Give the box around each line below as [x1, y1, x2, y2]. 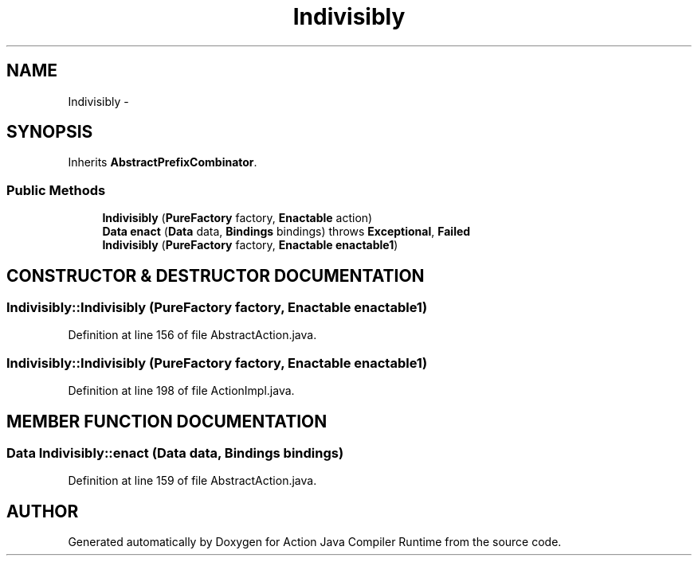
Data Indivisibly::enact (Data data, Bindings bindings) [6, 445, 344, 461]
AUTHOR [6, 501, 79, 521]
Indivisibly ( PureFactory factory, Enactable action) [102, 211, 373, 225]
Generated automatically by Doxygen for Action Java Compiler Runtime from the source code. [68, 535, 562, 549]
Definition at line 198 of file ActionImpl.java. [68, 384, 295, 398]
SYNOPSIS [6, 122, 93, 142]
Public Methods [6, 181, 106, 198]
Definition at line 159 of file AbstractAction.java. [68, 474, 317, 488]
